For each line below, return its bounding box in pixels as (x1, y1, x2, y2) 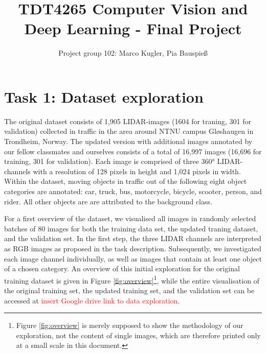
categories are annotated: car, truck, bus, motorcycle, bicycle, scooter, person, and (4, 186, 262, 196)
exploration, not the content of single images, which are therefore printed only (16, 330, 261, 340)
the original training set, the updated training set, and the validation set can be (4, 285, 255, 295)
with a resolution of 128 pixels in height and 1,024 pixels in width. (33, 166, 241, 176)
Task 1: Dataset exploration (4, 86, 204, 107)
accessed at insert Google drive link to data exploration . (4, 295, 180, 305)
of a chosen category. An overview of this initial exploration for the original (4, 263, 240, 274)
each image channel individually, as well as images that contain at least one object (4, 253, 262, 264)
